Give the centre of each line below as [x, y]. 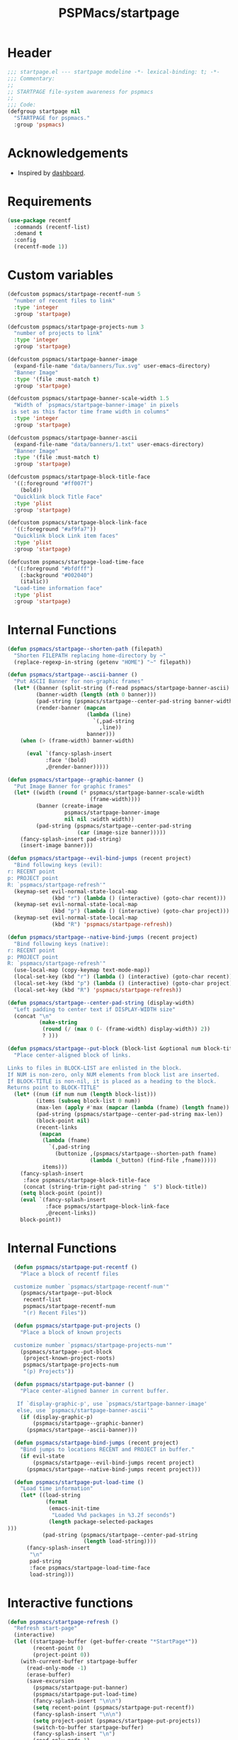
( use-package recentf [39, 220]
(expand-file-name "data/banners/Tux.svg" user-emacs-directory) [112, 366]
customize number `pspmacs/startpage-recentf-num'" [92, 1287]
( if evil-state [42, 1456]
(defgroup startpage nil [44, 111]
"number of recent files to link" [64, 301]
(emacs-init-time [74, 1509]
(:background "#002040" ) [57, 575]
